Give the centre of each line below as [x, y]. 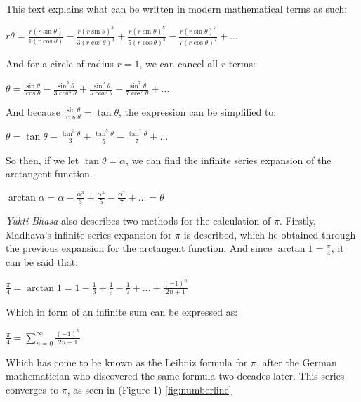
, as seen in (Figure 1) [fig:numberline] [149, 389]
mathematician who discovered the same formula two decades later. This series [175, 376]
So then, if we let [42, 160]
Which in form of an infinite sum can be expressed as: [122, 312]
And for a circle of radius [60, 63]
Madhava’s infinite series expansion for [89, 234]
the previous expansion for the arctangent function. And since [139, 248]
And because [33, 112]
